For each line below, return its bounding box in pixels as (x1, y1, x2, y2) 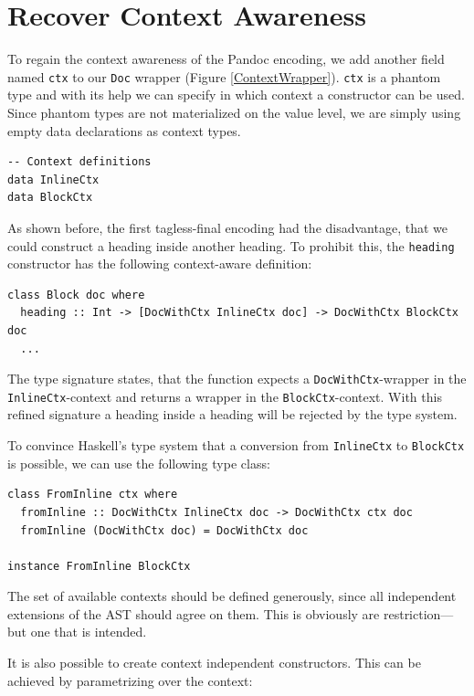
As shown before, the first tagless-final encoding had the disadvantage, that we (7, 217, 448, 237)
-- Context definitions (7, 155, 152, 169)
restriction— (383, 604, 454, 623)
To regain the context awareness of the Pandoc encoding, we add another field (7, 49, 445, 69)
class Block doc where (7, 288, 145, 301)
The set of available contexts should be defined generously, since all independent (7, 586, 457, 606)
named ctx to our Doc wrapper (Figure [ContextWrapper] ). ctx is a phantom (7, 67, 441, 86)
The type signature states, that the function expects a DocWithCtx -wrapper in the (7, 369, 467, 388)
